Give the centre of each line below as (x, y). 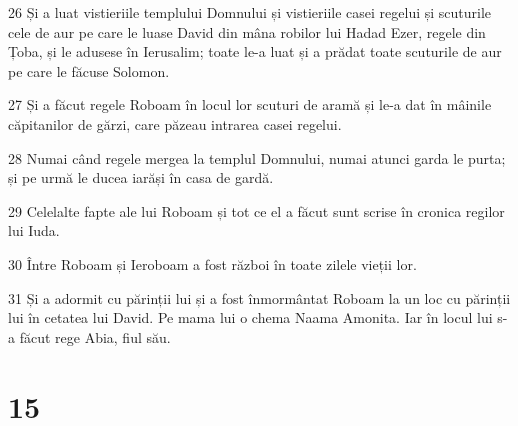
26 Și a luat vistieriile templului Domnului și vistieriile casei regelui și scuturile (250, 12)
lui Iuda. (34, 230)
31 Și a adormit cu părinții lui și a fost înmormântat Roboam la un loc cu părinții (259, 297)
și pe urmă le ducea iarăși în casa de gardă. (141, 177)
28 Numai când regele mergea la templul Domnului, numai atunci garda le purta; (257, 157)
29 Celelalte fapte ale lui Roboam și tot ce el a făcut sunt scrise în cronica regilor (256, 210)
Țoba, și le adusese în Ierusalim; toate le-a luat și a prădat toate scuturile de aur (255, 51)
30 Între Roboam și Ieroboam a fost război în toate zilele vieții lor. (212, 263)
